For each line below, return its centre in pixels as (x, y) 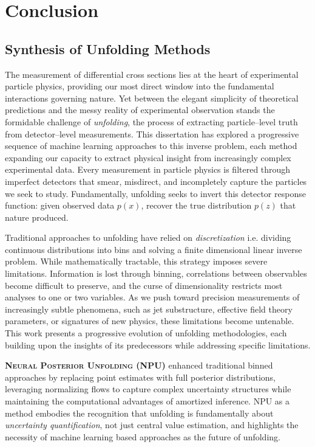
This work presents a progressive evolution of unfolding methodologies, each (146, 333)
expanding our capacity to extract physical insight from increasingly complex (148, 157)
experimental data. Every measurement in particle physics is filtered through (148, 169)
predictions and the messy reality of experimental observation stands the (140, 110)
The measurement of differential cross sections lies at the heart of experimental (152, 74)
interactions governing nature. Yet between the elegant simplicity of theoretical (152, 98)
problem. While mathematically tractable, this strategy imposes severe (136, 261)
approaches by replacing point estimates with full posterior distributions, (140, 377)
